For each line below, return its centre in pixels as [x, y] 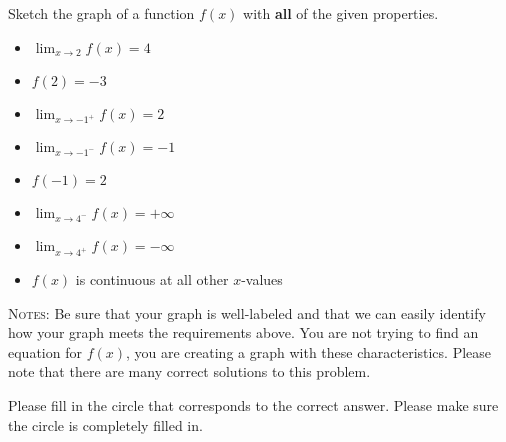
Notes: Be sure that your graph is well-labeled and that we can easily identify [247, 312]
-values [262, 279]
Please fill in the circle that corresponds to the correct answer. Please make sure [253, 405]
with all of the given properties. [341, 13]
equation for [45, 351]
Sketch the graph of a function [101, 13]
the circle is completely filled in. [105, 424]
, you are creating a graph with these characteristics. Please [308, 351]
